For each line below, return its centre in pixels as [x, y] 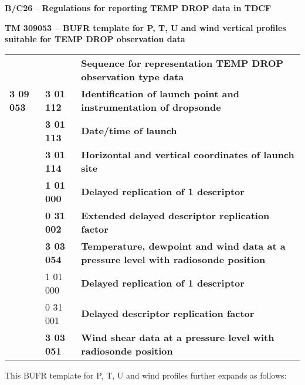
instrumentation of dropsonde [151, 107]
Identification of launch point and [160, 93]
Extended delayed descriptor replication [175, 215]
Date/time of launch [129, 131]
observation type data [133, 76]
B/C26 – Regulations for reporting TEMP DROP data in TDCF [138, 8]
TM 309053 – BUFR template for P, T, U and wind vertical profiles [145, 27]
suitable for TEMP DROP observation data [95, 39]
